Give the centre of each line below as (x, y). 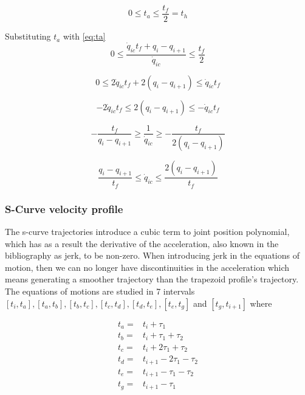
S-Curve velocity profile (64, 208)
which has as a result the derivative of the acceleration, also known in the (142, 243)
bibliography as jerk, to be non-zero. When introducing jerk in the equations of (152, 255)
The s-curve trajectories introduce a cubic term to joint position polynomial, (147, 232)
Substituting (28, 36)
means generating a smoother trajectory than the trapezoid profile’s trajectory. (152, 279)
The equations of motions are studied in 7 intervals (100, 291)
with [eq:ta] (84, 36)
